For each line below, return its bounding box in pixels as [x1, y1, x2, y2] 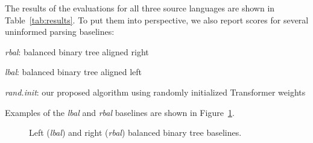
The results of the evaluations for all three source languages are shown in [5, 2, 275, 14]
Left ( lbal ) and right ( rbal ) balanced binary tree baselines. [29, 126, 242, 139]
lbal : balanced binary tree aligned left [5, 65, 142, 78]
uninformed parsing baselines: [5, 25, 115, 38]
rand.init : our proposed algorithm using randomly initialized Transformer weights [5, 85, 306, 98]
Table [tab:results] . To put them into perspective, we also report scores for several [5, 13, 309, 26]
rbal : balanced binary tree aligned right [5, 45, 149, 58]
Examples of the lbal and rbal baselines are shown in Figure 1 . [5, 106, 235, 118]
